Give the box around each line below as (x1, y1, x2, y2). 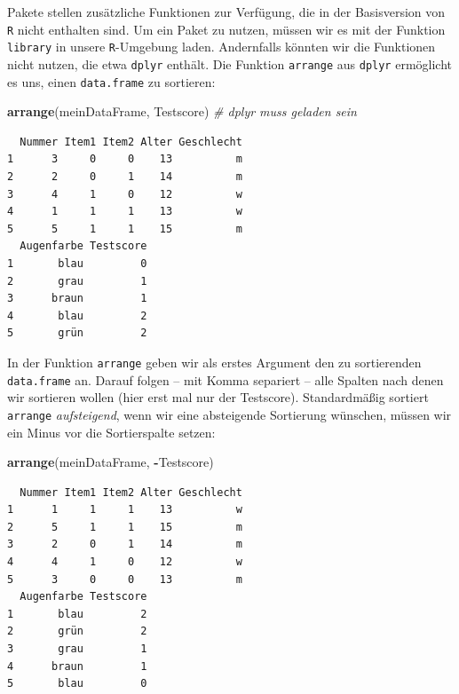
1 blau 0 (7, 256, 147, 270)
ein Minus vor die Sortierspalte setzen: (7, 422, 216, 441)
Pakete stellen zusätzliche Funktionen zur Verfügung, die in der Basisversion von (7, 3, 446, 20)
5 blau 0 (7, 677, 147, 690)
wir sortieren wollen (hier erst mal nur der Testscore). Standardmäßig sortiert (7, 388, 429, 406)
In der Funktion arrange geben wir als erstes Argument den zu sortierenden (7, 352, 422, 371)
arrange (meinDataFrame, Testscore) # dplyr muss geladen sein (7, 102, 357, 121)
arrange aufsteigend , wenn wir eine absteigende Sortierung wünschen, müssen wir (7, 405, 452, 423)
